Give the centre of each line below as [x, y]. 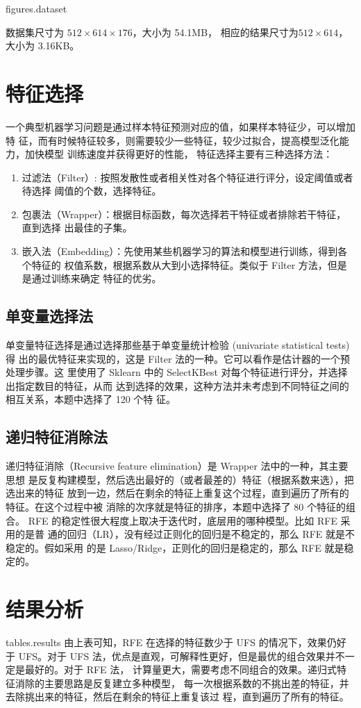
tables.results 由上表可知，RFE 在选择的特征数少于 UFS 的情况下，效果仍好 [176, 642]
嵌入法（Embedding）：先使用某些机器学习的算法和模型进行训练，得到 [180, 251]
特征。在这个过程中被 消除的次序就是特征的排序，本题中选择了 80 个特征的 [176, 507]
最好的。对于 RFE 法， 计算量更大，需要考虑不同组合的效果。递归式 [180, 669]
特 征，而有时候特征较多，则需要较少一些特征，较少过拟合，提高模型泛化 [173, 140]
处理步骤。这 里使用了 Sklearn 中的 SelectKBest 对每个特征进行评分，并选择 [177, 372]
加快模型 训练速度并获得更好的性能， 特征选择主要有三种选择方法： [179, 154]
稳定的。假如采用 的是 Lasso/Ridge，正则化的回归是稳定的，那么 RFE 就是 [175, 547]
